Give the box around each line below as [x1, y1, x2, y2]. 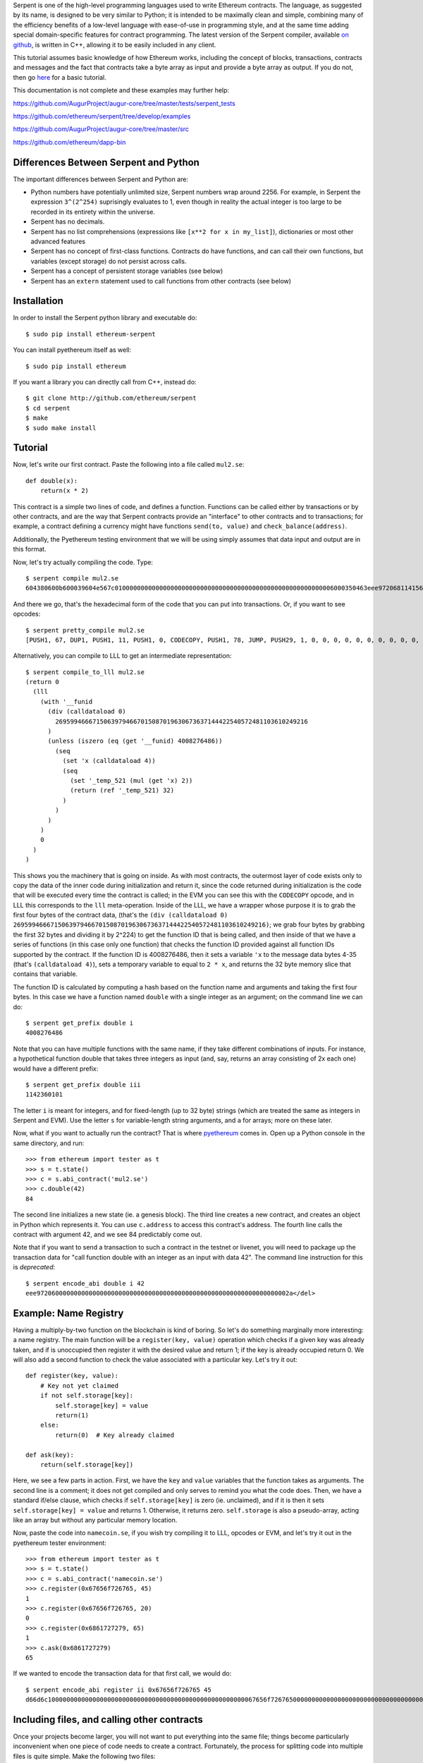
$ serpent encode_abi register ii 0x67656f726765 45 [25, 1685, 211, 1694]
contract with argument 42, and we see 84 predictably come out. [13, 1231, 202, 1238]
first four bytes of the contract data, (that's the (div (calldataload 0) [13, 910, 228, 920]
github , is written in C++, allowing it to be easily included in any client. [13, 40, 216, 49]
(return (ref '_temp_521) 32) [70, 786, 175, 795]
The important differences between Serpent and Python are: [13, 175, 188, 183]
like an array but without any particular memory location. [13, 1515, 178, 1524]
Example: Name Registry [13, 1307, 124, 1319]
